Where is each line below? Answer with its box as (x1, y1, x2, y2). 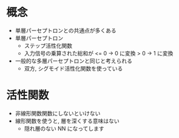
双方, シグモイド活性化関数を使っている (24, 64, 123, 72)
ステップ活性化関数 (24, 42, 73, 49)
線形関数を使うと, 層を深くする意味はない (15, 117, 120, 125)
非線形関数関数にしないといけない (15, 109, 101, 117)
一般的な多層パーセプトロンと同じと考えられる (15, 57, 132, 64)
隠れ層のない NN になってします (24, 125, 104, 132)
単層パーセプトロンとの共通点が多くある (15, 27, 117, 34)
